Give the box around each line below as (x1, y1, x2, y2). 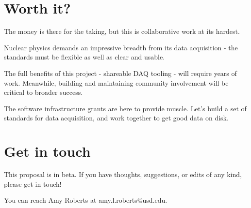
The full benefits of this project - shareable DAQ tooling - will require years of (4, 68, 237, 78)
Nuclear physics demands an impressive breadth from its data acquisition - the (4, 42, 238, 52)
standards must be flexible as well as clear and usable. (4, 52, 165, 62)
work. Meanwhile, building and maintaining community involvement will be (4, 77, 229, 88)
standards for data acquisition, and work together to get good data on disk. (4, 113, 229, 123)
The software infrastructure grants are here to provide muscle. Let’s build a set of (4, 103, 247, 113)
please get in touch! (4, 178, 62, 189)
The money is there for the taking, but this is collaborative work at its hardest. (4, 26, 240, 36)
